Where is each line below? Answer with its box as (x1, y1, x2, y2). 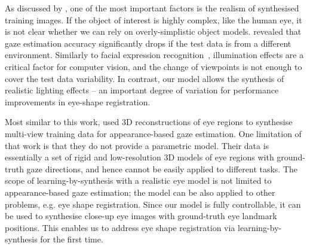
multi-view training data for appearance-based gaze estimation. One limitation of (5, 127, 302, 139)
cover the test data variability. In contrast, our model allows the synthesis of (5, 72, 284, 84)
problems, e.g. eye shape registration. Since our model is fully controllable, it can (5, 198, 301, 210)
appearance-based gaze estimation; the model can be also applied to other (5, 186, 275, 198)
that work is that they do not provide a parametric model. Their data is (5, 139, 269, 151)
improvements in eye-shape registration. (5, 95, 151, 108)
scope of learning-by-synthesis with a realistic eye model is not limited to (5, 174, 272, 187)
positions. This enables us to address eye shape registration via (5, 221, 235, 233)
